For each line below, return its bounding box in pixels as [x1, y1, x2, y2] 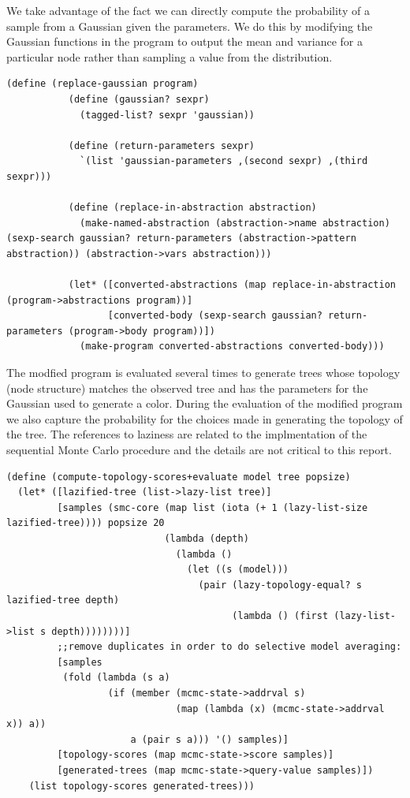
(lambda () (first [232, 610, 329, 621]
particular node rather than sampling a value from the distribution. [6, 48, 333, 65]
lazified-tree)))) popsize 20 [6, 517, 165, 529]
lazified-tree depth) [6, 595, 120, 606]
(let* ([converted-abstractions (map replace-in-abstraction [68, 279, 396, 291]
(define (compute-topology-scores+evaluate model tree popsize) [6, 471, 351, 483]
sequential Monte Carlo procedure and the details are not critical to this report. [6, 442, 392, 458]
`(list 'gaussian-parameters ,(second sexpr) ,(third [80, 155, 368, 167]
